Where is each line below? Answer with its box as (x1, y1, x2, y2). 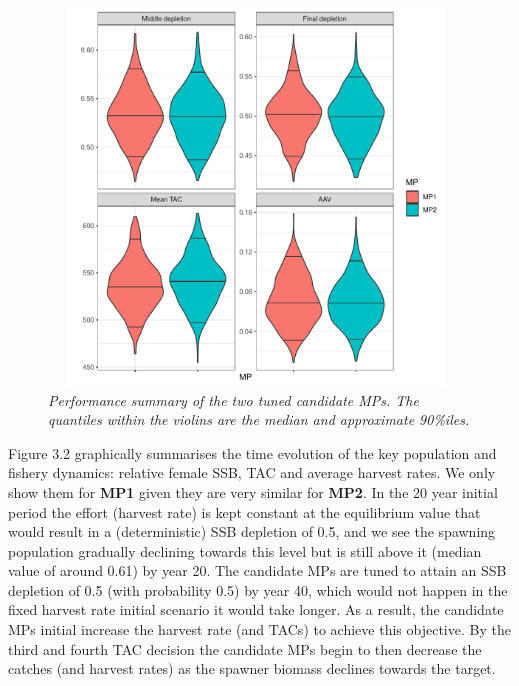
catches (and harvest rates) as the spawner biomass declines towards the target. (8, 658, 496, 679)
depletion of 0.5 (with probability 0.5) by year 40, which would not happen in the (8, 579, 508, 600)
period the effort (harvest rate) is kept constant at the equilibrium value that (8, 501, 481, 522)
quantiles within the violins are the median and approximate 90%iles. (48, 409, 470, 430)
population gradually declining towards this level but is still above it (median (8, 540, 482, 561)
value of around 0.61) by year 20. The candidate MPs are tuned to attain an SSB (8, 560, 507, 581)
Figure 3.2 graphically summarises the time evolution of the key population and (8, 442, 497, 463)
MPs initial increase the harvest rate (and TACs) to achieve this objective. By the (8, 619, 511, 640)
